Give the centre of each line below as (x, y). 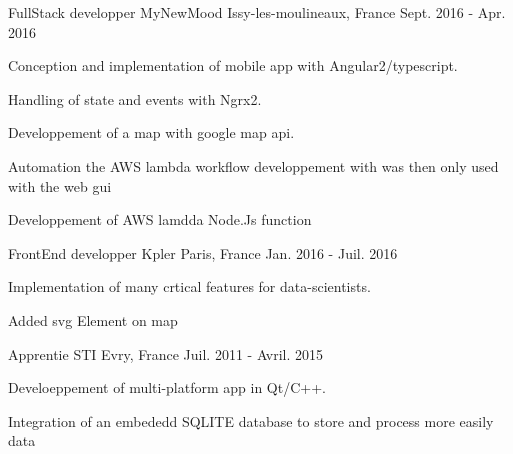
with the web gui (60, 185)
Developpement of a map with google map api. (151, 132)
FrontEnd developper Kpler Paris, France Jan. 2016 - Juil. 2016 (203, 252)
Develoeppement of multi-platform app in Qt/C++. (167, 387)
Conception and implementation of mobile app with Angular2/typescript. (233, 65)
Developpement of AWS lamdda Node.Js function (160, 219)
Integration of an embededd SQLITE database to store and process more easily (251, 420)
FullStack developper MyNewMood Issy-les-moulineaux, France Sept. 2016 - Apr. (257, 12)
